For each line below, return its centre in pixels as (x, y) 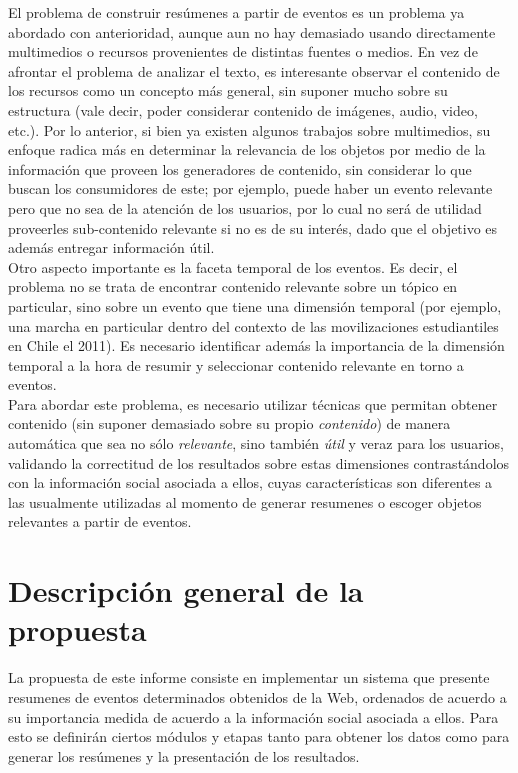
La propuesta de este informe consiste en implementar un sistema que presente (249, 677)
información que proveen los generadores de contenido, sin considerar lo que (240, 168)
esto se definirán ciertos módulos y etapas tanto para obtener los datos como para (259, 736)
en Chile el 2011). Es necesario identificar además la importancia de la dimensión (256, 345)
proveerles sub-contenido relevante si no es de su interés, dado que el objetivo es (253, 227)
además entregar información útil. (111, 247)
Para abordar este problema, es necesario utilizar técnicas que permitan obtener (253, 403)
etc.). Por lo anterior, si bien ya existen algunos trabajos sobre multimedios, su (249, 129)
